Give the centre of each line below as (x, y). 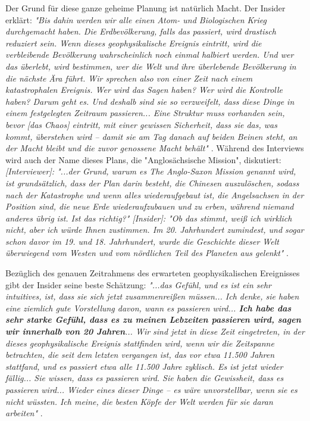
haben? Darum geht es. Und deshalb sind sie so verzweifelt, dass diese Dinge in (150, 101)
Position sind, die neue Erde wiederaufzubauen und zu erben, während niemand (150, 206)
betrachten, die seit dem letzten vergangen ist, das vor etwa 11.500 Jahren (140, 355)
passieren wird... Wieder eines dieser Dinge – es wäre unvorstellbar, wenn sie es (151, 389)
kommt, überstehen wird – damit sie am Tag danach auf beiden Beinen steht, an (151, 136)
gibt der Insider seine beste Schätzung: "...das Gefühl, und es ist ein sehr (138, 284)
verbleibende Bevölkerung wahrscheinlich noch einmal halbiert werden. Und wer (150, 54)
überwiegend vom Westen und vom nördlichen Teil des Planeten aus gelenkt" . (147, 253)
